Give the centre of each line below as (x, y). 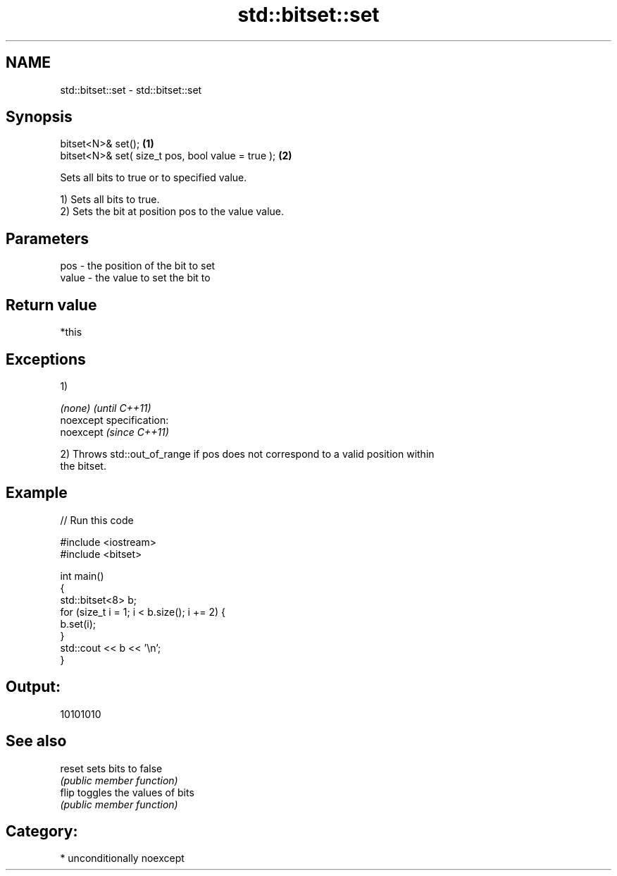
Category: (42, 831)
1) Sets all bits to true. (110, 200)
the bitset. (83, 466)
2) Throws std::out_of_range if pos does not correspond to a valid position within (247, 454)
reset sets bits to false (111, 768)
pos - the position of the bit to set (138, 266)
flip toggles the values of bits (127, 792)
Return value (51, 305)
